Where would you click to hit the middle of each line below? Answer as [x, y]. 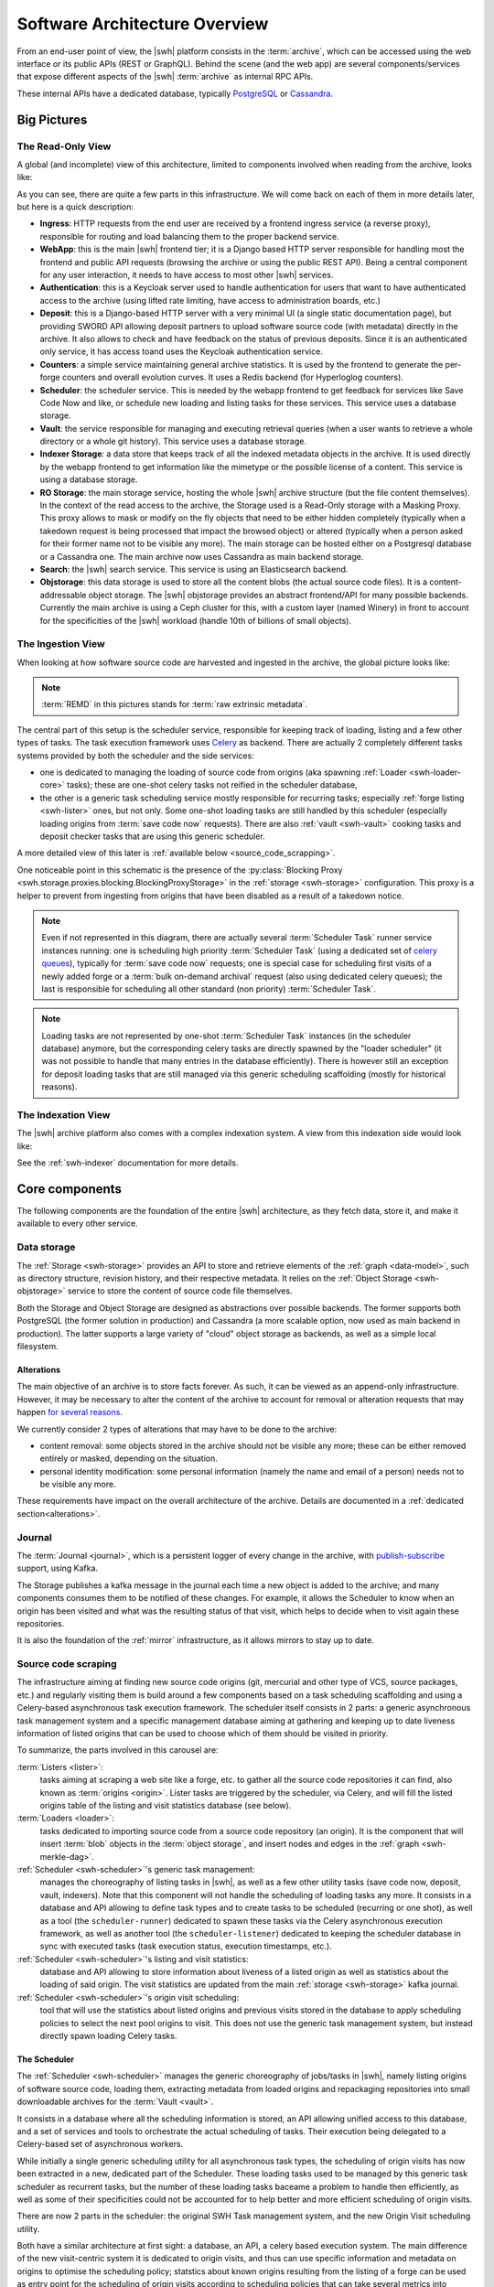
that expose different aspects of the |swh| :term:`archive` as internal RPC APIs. [165, 77]
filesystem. [38, 1346]
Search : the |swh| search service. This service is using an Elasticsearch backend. [194, 569]
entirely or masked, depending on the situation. [129, 1458]
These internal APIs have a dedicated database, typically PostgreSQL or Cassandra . [175, 93]
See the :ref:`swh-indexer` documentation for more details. [128, 1163]
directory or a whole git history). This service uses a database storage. [173, 441]
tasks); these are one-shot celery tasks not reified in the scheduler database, [212, 785]
